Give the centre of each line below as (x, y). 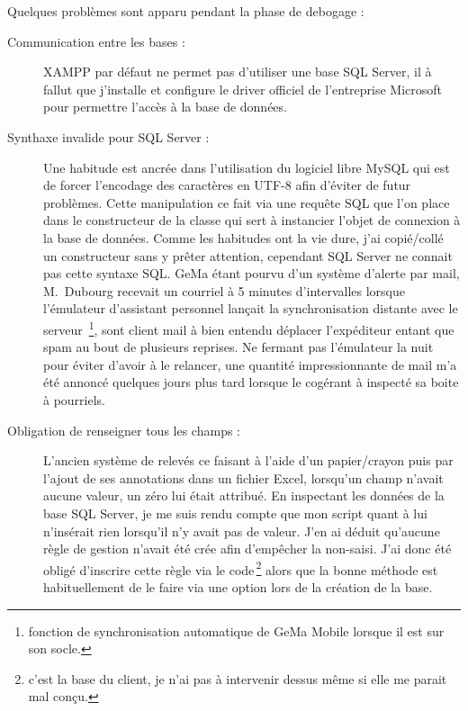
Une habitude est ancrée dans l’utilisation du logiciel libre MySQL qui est (247, 167)
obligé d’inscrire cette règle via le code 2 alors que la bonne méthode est (241, 568)
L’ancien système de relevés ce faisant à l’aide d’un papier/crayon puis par (248, 460)
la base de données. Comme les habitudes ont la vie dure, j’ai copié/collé (243, 237)
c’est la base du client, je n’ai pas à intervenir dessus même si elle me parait (238, 678)
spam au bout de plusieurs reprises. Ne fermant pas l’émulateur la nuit (238, 347)
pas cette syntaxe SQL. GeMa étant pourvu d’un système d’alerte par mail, (252, 273)
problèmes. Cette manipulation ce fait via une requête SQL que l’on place (247, 202)
